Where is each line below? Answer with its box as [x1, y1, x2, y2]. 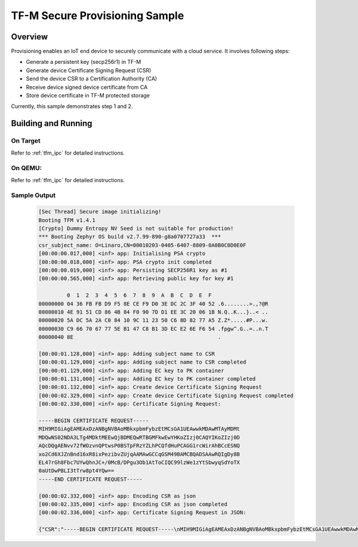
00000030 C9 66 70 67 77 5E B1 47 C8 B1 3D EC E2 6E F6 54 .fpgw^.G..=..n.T [38, 325, 268, 332]
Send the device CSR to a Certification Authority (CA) [26, 75, 158, 82]
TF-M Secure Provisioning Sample [11, 9, 184, 22]
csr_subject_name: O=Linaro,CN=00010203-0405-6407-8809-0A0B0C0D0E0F [38, 242, 246, 248]
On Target [11, 137, 41, 145]
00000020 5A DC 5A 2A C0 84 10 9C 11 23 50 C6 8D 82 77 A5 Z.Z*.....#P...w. [38, 317, 268, 324]
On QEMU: [11, 164, 42, 173]
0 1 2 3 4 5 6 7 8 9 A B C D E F [66, 292, 212, 299]
